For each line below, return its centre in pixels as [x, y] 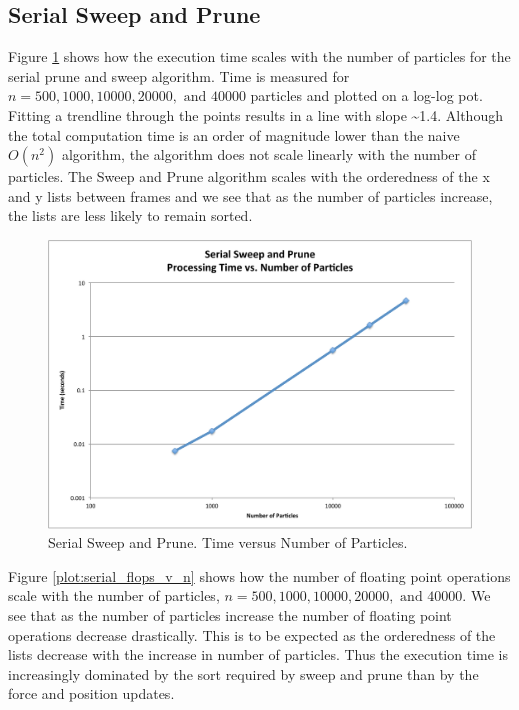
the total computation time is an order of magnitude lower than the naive [234, 134]
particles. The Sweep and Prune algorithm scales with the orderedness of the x [249, 176]
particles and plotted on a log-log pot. [366, 95]
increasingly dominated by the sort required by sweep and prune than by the [243, 673]
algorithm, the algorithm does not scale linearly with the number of [269, 154]
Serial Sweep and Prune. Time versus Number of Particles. [228, 542]
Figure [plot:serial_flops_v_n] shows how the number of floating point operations [259, 575]
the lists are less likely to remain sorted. [130, 215]
